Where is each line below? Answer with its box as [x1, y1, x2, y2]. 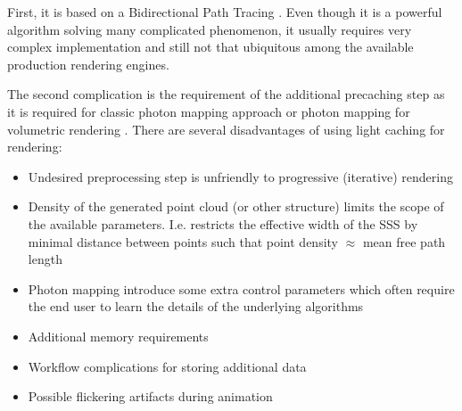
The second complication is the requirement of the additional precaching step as [7, 85, 445, 103]
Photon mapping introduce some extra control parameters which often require [28, 279, 455, 298]
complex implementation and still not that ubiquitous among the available [7, 37, 414, 56]
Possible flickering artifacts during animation [28, 387, 273, 406]
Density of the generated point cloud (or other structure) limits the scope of [28, 197, 444, 216]
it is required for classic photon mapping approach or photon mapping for [7, 102, 410, 120]
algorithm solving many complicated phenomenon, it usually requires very [7, 20, 412, 38]
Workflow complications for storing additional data [28, 357, 307, 375]
